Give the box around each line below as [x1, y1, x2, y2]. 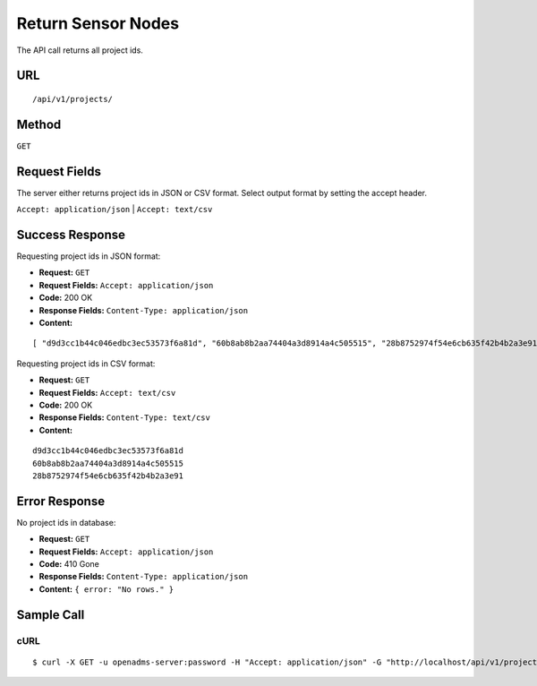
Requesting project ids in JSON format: [16, 251, 161, 262]
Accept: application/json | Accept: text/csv [16, 204, 213, 215]
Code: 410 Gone [38, 559, 100, 569]
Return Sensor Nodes [16, 13, 179, 33]
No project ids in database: [16, 517, 116, 527]
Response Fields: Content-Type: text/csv [38, 412, 210, 423]
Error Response [16, 493, 106, 509]
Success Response [16, 227, 125, 242]
